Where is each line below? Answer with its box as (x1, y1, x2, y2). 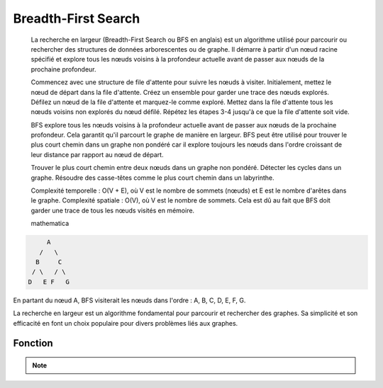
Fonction (13, 337, 53, 350)
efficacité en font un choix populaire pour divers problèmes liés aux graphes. (13, 319, 238, 327)
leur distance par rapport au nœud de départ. (30, 150, 164, 159)
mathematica (30, 219, 70, 228)
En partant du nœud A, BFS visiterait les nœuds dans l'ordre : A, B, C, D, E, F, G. (13, 296, 246, 304)
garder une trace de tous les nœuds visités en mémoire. (30, 206, 195, 215)
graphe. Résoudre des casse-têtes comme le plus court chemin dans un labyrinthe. (30, 173, 274, 182)
